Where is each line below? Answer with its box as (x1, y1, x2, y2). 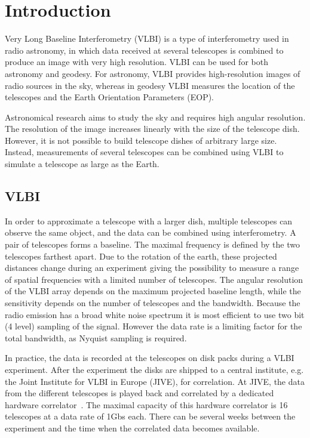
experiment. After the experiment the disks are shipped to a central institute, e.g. (5, 363, 304, 375)
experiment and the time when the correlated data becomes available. (5, 421, 260, 434)
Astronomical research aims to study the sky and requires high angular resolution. (5, 110, 306, 123)
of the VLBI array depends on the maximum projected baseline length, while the (5, 285, 301, 297)
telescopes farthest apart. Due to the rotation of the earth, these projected (5, 249, 277, 262)
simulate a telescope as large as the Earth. (5, 158, 159, 170)
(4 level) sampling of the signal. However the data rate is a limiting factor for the (5, 320, 302, 332)
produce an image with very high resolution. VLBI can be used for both (5, 55, 268, 68)
